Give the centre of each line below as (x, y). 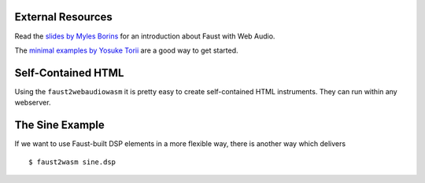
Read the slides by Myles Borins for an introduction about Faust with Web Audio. (145, 36)
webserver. (33, 103)
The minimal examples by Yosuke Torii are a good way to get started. (127, 50)
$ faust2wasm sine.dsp (72, 162)
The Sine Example (60, 125)
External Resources (64, 17)
